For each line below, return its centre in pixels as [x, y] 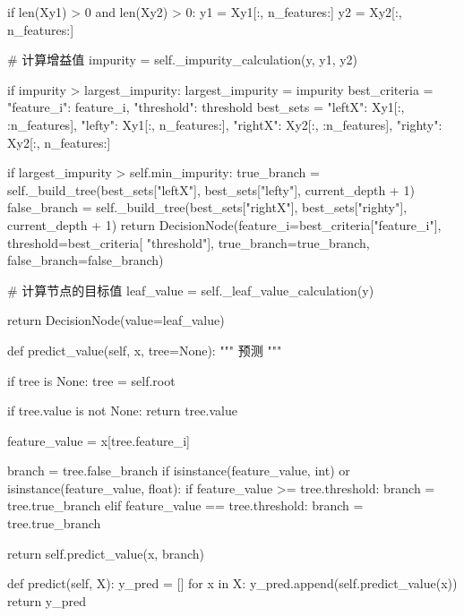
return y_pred [47, 600]
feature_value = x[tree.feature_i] [99, 440]
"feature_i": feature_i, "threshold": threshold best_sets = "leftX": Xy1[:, [206, 107]
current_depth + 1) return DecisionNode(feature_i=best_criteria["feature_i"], [224, 224]
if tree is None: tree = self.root [91, 380]
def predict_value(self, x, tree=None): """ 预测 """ [145, 350]
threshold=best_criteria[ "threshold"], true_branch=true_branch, [189, 242]
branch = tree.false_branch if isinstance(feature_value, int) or [179, 471]
